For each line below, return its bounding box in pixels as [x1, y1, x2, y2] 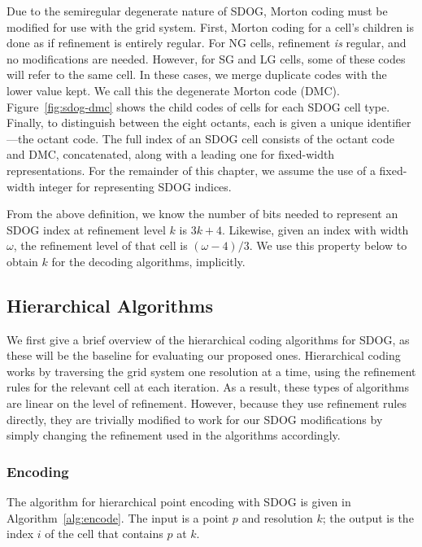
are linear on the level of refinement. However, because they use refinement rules [7, 395, 407, 412]
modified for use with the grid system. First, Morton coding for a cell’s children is [7, 18, 415, 35]
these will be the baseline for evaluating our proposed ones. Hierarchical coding [7, 347, 401, 364]
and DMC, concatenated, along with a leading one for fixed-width [7, 146, 335, 163]
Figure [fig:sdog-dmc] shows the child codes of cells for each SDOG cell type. [7, 98, 390, 115]
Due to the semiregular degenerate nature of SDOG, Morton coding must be [7, 2, 388, 19]
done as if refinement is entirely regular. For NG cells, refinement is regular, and [7, 34, 407, 51]
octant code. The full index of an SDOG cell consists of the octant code [37, 129, 394, 147]
